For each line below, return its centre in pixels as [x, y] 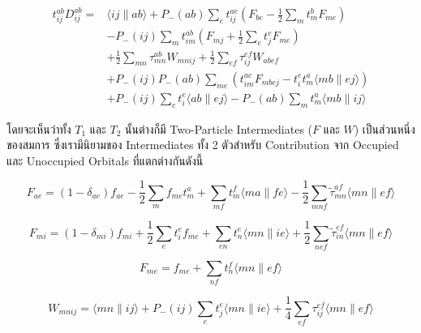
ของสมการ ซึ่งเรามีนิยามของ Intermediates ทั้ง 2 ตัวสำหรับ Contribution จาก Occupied [203, 145]
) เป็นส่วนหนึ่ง [384, 128]
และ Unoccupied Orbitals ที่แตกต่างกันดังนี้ [105, 160]
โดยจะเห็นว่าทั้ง [39, 128]
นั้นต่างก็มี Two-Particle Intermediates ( [219, 128]
